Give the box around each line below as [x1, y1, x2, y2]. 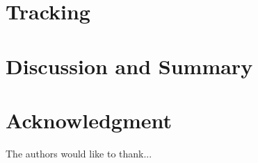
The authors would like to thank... [6, 146, 152, 160]
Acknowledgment [6, 105, 172, 134]
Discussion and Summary [6, 51, 253, 80]
